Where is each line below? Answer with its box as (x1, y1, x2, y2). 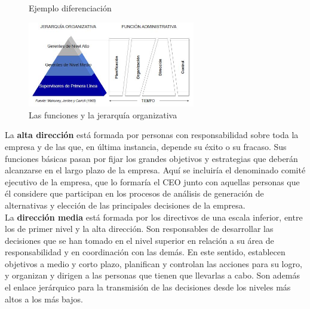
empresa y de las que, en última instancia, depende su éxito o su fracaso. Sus (5, 140, 287, 152)
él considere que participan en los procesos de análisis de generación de (5, 187, 264, 200)
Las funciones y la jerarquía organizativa (29, 108, 177, 121)
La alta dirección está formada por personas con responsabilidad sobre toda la (5, 129, 299, 141)
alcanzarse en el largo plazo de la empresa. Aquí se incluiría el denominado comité (5, 164, 306, 176)
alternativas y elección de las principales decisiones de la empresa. (5, 198, 245, 211)
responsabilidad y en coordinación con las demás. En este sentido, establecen (5, 246, 286, 258)
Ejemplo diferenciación (29, 2, 112, 14)
